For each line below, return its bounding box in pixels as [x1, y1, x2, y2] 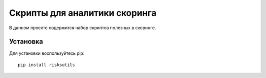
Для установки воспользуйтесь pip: [9, 50, 85, 56]
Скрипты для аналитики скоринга [9, 7, 157, 18]
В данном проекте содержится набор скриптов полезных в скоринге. [9, 25, 156, 31]
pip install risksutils [18, 62, 75, 68]
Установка [9, 38, 43, 46]
